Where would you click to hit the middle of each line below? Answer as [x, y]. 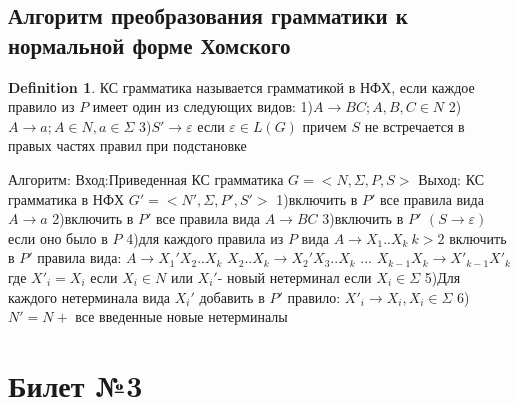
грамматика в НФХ [66, 198]
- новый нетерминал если [294, 276]
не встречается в [414, 125]
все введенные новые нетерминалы [181, 316]
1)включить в [317, 198]
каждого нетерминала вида [89, 296]
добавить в [232, 296]
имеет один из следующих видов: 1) [203, 106]
